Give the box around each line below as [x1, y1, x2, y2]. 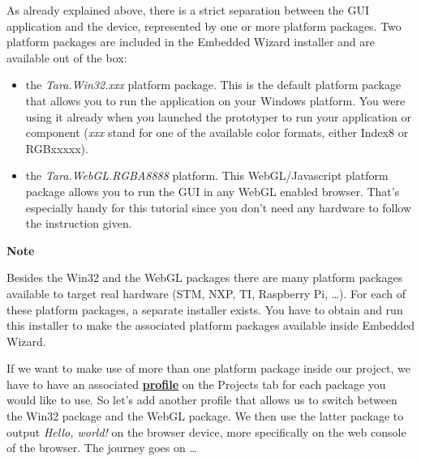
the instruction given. [25, 215, 132, 232]
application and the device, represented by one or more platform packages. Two [6, 17, 402, 34]
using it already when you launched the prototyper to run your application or [25, 108, 412, 125]
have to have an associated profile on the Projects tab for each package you [6, 375, 386, 392]
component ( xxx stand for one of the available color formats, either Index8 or [25, 124, 409, 141]
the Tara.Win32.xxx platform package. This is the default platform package [25, 76, 402, 93]
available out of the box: [6, 49, 127, 66]
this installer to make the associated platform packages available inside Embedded [6, 317, 415, 334]
